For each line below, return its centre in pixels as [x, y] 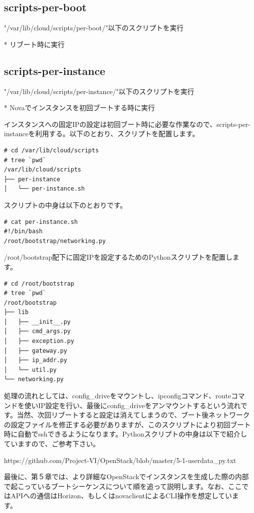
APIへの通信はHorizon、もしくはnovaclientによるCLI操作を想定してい [121, 496]
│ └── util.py [30, 370]
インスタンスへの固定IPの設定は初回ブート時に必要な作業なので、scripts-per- [127, 124]
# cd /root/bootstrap [39, 283]
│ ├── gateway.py [36, 351]
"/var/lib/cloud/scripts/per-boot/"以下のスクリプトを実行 [94, 28]
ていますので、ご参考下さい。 [52, 443]
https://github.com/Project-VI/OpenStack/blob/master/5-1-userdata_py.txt [120, 460]
